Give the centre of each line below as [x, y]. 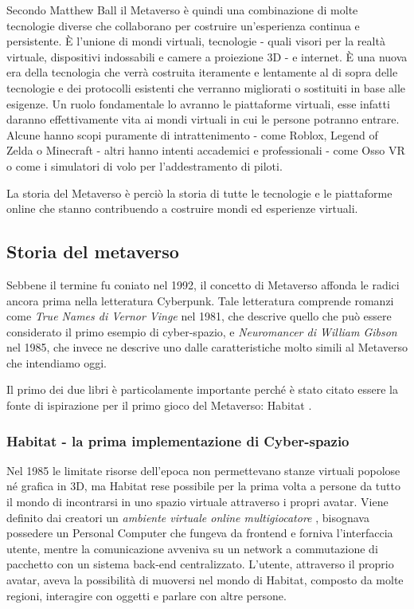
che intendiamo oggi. [57, 362]
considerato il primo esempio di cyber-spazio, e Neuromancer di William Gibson [202, 331]
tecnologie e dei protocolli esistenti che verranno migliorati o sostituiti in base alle [206, 87]
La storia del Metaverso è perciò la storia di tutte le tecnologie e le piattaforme [199, 193]
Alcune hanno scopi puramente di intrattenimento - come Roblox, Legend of [192, 134]
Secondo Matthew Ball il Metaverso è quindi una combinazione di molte [182, 10]
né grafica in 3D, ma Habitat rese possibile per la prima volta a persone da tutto [203, 486]
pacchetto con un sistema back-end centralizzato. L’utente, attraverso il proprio [200, 564]
